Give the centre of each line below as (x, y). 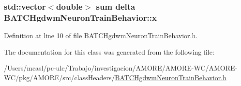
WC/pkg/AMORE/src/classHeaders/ (60, 77)
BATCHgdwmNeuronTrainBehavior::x (80, 17)
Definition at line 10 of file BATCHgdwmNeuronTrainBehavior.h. (101, 36)
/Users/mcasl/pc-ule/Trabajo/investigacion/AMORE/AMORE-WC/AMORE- (121, 68)
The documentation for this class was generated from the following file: (109, 51)
